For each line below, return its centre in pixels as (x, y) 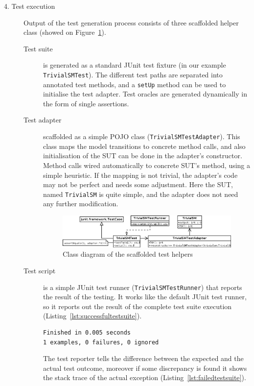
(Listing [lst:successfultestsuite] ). (92, 316)
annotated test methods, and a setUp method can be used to (135, 84)
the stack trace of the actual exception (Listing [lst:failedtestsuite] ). (145, 377)
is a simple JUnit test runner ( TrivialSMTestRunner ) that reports (143, 287)
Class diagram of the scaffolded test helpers (128, 254)
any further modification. (81, 204)
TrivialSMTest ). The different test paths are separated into (133, 74)
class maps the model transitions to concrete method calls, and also (144, 146)
